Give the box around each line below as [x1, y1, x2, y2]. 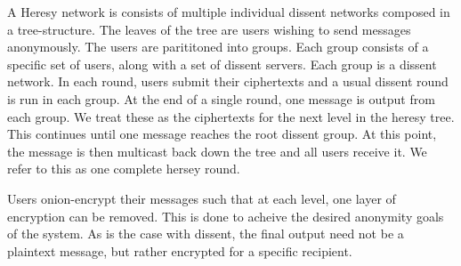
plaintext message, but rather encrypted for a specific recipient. [7, 241, 352, 260]
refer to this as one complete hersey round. [7, 159, 240, 178]
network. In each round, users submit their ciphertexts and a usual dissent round [7, 72, 449, 91]
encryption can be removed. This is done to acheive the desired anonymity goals [7, 206, 444, 225]
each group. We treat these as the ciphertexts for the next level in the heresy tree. [7, 107, 455, 125]
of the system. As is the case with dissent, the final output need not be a [7, 224, 404, 243]
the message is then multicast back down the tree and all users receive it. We [7, 141, 427, 160]
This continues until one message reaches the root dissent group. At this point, [7, 125, 437, 143]
